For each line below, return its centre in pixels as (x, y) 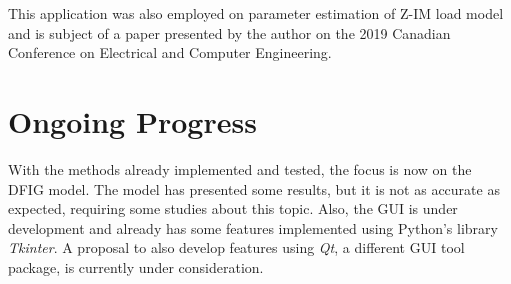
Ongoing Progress (132, 120)
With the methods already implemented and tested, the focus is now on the (240, 168)
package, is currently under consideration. (136, 266)
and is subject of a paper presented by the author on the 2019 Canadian (229, 32)
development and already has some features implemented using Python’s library (253, 227)
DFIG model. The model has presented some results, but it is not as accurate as (254, 188)
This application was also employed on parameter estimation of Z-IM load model (256, 13)
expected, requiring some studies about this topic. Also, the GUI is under (233, 208)
